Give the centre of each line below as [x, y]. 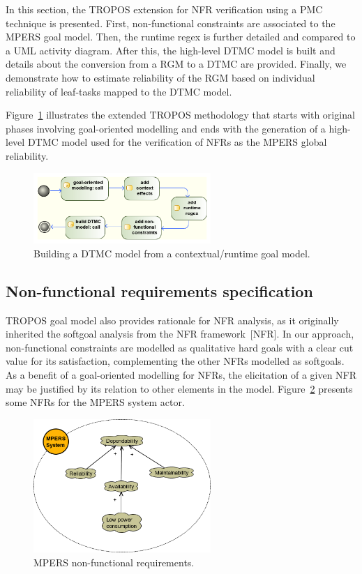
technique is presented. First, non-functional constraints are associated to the [171, 23]
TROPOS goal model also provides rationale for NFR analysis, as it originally [172, 320]
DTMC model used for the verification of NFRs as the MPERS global [177, 142]
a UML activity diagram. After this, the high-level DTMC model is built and [171, 50]
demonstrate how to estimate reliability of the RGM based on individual [160, 77]
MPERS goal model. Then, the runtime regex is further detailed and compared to [181, 37]
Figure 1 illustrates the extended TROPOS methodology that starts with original [180, 115]
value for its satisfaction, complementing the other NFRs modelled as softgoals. [175, 361]
